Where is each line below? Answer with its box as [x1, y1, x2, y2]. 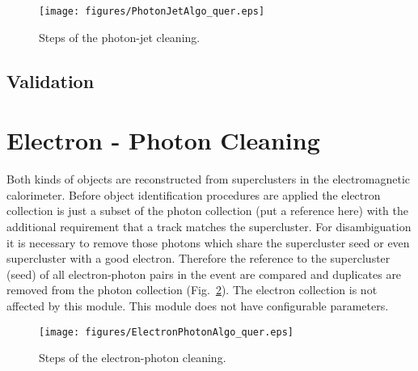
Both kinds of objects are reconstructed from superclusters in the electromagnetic [6, 171, 411, 188]
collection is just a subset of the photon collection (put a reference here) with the [6, 202, 409, 219]
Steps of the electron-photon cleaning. [39, 349, 226, 366]
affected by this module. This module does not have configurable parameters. [6, 297, 389, 314]
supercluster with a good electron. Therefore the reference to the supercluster [6, 250, 391, 267]
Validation [6, 68, 95, 93]
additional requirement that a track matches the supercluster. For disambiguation [6, 217, 412, 234]
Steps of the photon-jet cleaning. [39, 28, 201, 45]
